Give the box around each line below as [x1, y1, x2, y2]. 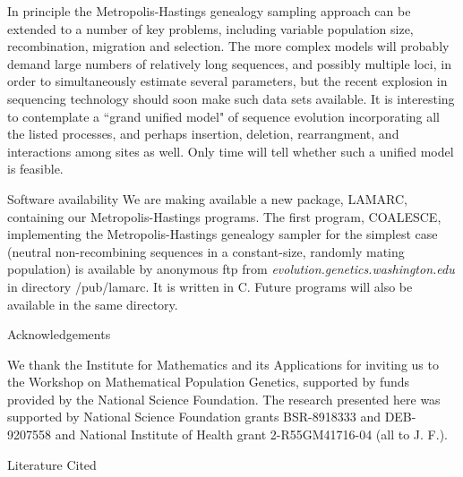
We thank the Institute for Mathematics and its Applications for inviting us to [7, 354, 439, 373]
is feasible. [7, 159, 64, 178]
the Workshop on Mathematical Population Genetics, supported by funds [7, 372, 410, 391]
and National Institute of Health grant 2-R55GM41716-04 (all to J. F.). [55, 425, 448, 444]
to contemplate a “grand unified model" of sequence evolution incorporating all [7, 106, 441, 125]
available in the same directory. [7, 294, 178, 313]
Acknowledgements [7, 325, 111, 344]
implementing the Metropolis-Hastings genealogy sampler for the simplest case [7, 225, 438, 243]
